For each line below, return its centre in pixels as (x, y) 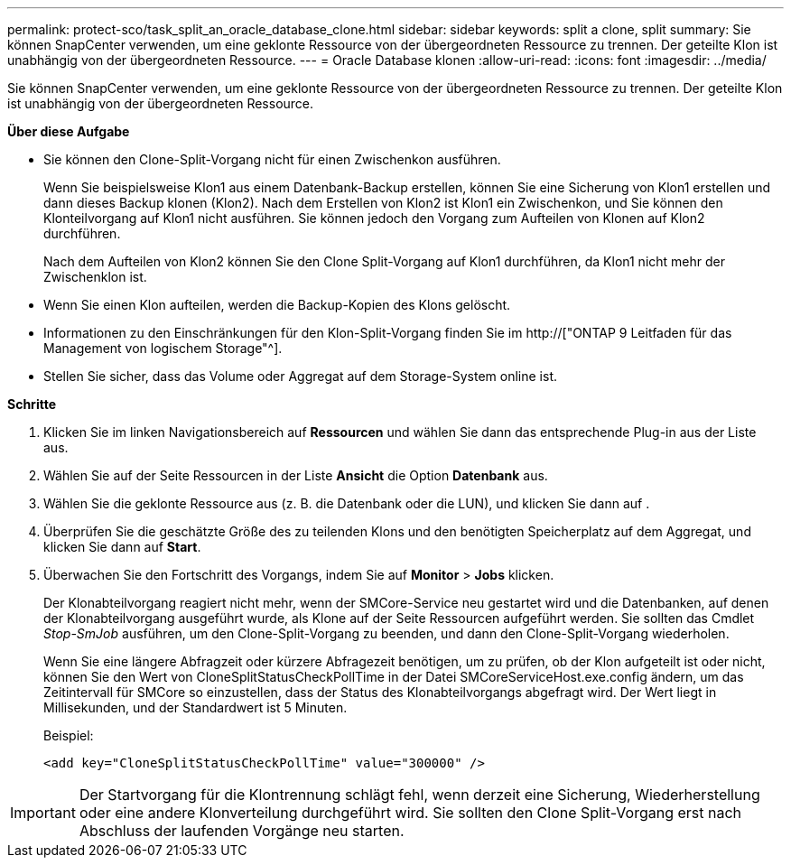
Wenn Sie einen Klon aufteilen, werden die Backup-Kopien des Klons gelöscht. (277, 305)
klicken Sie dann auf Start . (122, 547)
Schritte (32, 404)
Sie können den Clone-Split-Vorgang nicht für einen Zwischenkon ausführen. (272, 159)
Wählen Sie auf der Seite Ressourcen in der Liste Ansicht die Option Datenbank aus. (296, 475)
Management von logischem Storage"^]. (163, 348)
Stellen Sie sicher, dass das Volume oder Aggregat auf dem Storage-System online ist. (301, 376)
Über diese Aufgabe (69, 131)
